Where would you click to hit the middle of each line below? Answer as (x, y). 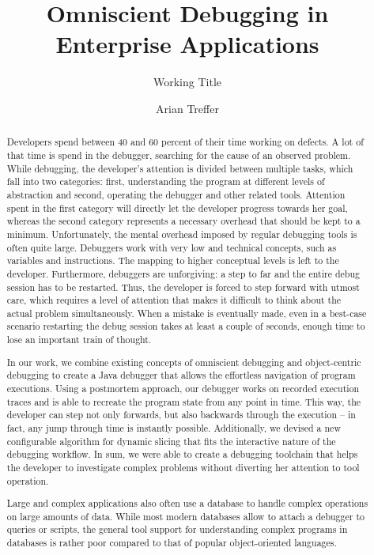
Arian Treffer (187, 108)
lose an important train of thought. (79, 340)
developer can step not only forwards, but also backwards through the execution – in (181, 415)
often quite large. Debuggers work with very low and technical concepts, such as (172, 247)
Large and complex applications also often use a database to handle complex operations (187, 503)
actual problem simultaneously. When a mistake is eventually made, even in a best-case (187, 313)
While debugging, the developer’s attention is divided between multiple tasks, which (180, 168)
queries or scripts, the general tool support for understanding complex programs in (177, 529)
